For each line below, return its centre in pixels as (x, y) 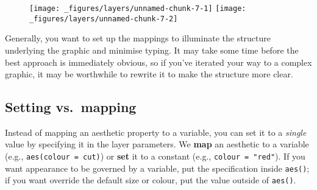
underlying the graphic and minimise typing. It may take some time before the (152, 50)
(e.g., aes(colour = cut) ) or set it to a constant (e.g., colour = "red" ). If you (155, 156)
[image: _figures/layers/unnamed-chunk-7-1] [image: (138, 9)
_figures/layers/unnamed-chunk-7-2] (104, 19)
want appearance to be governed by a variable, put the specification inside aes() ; (157, 168)
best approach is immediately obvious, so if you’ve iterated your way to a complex (158, 62)
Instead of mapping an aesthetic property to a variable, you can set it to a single (156, 132)
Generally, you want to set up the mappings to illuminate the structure (138, 38)
